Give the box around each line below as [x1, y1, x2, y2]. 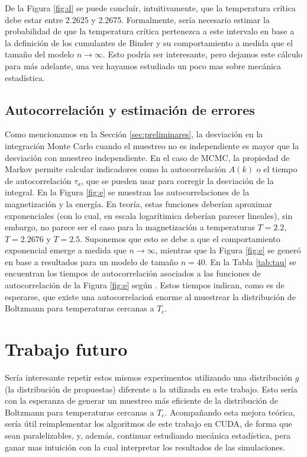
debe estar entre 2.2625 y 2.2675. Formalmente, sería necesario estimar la [5, 13, 270, 25]
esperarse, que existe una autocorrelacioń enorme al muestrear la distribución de [5, 290, 296, 302]
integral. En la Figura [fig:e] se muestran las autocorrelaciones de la [5, 186, 250, 198]
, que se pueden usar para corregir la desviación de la [81, 174, 274, 186]
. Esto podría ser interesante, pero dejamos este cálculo [102, 48, 303, 60]
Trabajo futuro [5, 337, 128, 361]
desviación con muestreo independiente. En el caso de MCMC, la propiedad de [5, 151, 290, 163]
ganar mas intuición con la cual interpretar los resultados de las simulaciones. [5, 440, 285, 453]
